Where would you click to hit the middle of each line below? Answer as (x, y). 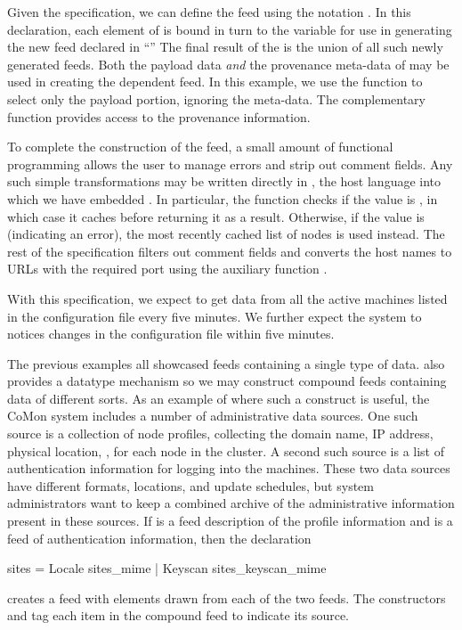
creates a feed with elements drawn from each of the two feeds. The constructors (227, 597)
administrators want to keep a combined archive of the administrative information (231, 503)
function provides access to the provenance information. (159, 116)
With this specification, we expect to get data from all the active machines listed (227, 298)
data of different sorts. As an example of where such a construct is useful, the (219, 398)
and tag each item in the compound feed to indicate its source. (178, 615)
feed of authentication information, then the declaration (159, 538)
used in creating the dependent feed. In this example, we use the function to (215, 82)
